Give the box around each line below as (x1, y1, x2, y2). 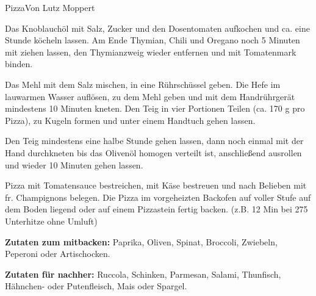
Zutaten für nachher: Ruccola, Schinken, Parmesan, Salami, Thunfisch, (5, 267, 281, 280)
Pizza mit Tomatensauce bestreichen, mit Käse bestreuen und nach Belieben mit (5, 179, 307, 192)
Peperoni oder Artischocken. (5, 247, 110, 260)
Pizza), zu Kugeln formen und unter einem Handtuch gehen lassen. (5, 114, 256, 126)
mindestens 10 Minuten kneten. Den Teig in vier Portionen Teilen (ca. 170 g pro (5, 102, 305, 115)
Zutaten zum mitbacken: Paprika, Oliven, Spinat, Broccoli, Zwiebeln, (5, 235, 278, 248)
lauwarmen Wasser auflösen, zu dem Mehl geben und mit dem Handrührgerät (5, 90, 295, 103)
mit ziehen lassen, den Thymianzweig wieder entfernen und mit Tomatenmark (5, 45, 296, 58)
